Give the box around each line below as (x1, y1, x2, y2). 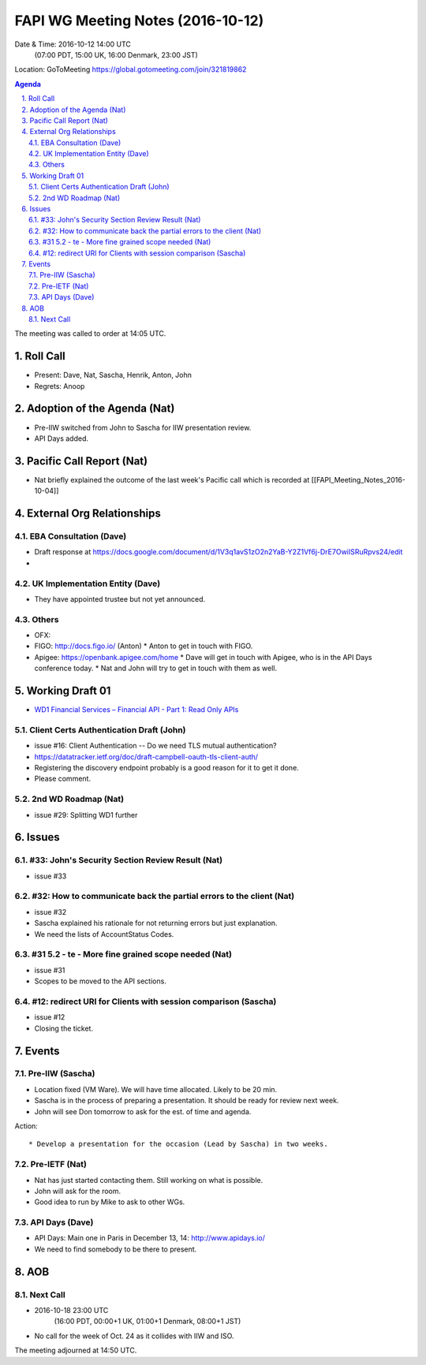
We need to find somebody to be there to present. (34, 1244, 197, 1254)
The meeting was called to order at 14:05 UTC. (14, 329, 166, 338)
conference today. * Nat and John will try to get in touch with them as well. (34, 663, 278, 673)
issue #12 (34, 1013, 65, 1022)
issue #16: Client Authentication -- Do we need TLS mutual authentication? (34, 741, 277, 751)
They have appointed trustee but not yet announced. (34, 594, 205, 603)
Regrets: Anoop (34, 381, 85, 390)
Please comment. (34, 774, 91, 784)
